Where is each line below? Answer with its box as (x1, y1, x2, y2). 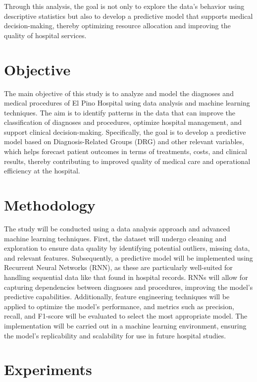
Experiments (4, 359, 92, 380)
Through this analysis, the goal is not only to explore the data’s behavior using (4, 1, 245, 11)
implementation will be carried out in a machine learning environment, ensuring (4, 320, 247, 330)
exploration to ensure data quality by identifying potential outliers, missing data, (4, 243, 250, 253)
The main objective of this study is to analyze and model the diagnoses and (4, 88, 234, 98)
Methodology (4, 195, 96, 215)
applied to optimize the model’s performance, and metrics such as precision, (4, 301, 234, 311)
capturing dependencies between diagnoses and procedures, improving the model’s (4, 281, 253, 292)
